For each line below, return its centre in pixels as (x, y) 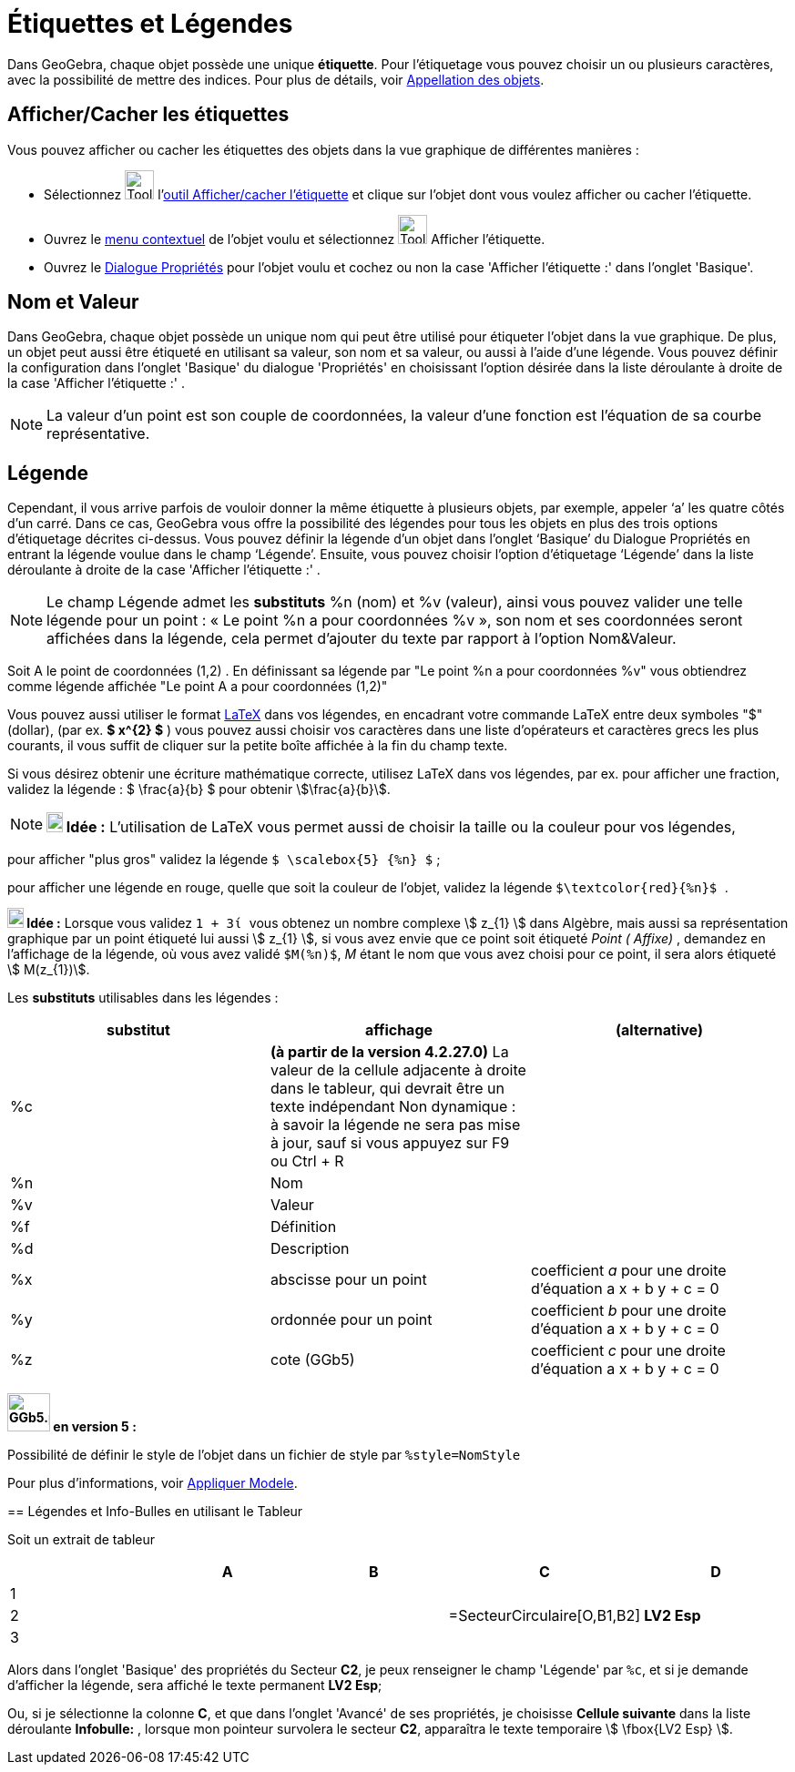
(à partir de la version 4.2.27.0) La (389, 1052)
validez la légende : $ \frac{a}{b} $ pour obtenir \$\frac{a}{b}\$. (199, 789)
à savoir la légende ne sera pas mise (395, 1125)
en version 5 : (95, 1427)
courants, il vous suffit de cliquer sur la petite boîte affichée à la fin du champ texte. (258, 746)
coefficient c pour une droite (628, 1351)
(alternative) (659, 1030)
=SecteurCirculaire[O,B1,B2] (545, 1616)
